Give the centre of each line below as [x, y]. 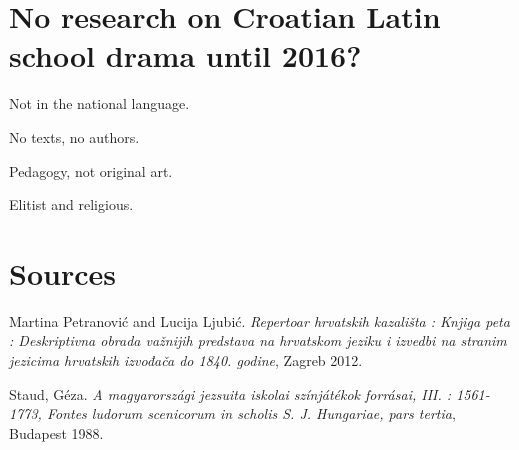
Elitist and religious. [71, 204]
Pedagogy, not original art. [91, 170]
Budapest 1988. [56, 432]
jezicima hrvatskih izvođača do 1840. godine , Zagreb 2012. [186, 360]
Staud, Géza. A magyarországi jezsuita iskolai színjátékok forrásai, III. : [230, 393]
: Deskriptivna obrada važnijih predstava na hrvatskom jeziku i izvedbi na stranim [258, 340]
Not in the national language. [99, 103]
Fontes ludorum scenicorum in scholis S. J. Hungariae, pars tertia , [251, 413]
